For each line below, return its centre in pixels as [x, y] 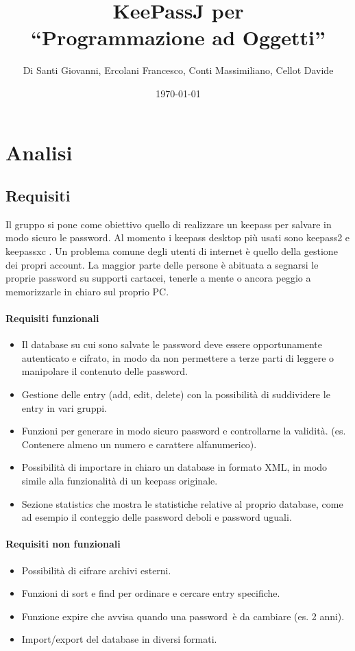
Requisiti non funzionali [63, 544]
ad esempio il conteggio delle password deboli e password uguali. [157, 517]
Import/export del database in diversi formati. [119, 639]
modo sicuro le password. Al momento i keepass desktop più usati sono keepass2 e [178, 237]
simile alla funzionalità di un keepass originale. [120, 480]
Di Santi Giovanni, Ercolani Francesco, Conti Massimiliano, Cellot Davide [178, 70]
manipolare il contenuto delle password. [105, 371]
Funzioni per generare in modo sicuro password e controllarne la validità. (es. [184, 431]
